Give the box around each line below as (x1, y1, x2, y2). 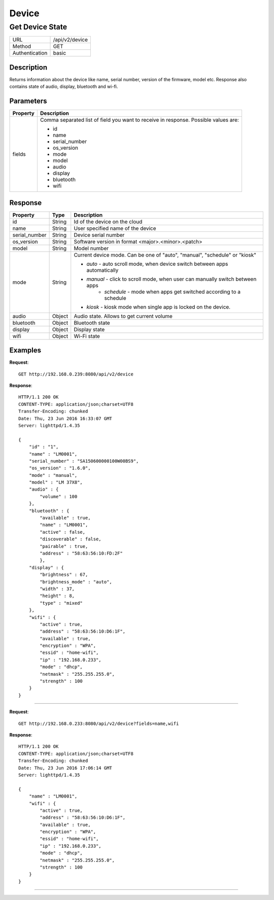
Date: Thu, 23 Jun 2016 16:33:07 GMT (18, 416, 113, 421)
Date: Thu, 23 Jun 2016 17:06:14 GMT (18, 765, 113, 771)
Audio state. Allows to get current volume (74, 313, 173, 320)
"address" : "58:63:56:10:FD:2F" (40, 550, 123, 556)
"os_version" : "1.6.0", (28, 465, 91, 471)
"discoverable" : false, (40, 536, 101, 542)
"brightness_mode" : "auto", (40, 579, 113, 584)
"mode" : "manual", (28, 472, 78, 478)
